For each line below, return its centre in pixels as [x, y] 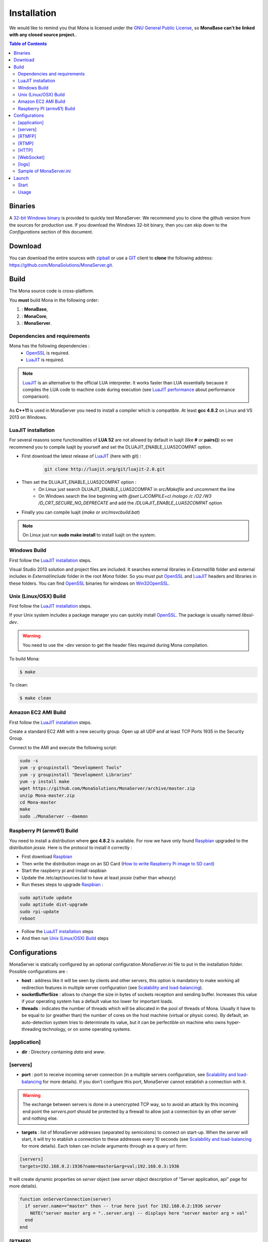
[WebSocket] [31, 157]
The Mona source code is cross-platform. [52, 291]
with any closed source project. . [43, 34]
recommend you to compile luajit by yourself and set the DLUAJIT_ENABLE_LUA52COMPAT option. [111, 447]
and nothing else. [40, 1118]
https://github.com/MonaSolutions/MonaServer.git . [61, 265]
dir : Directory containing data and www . [64, 1052]
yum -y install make [44, 781]
